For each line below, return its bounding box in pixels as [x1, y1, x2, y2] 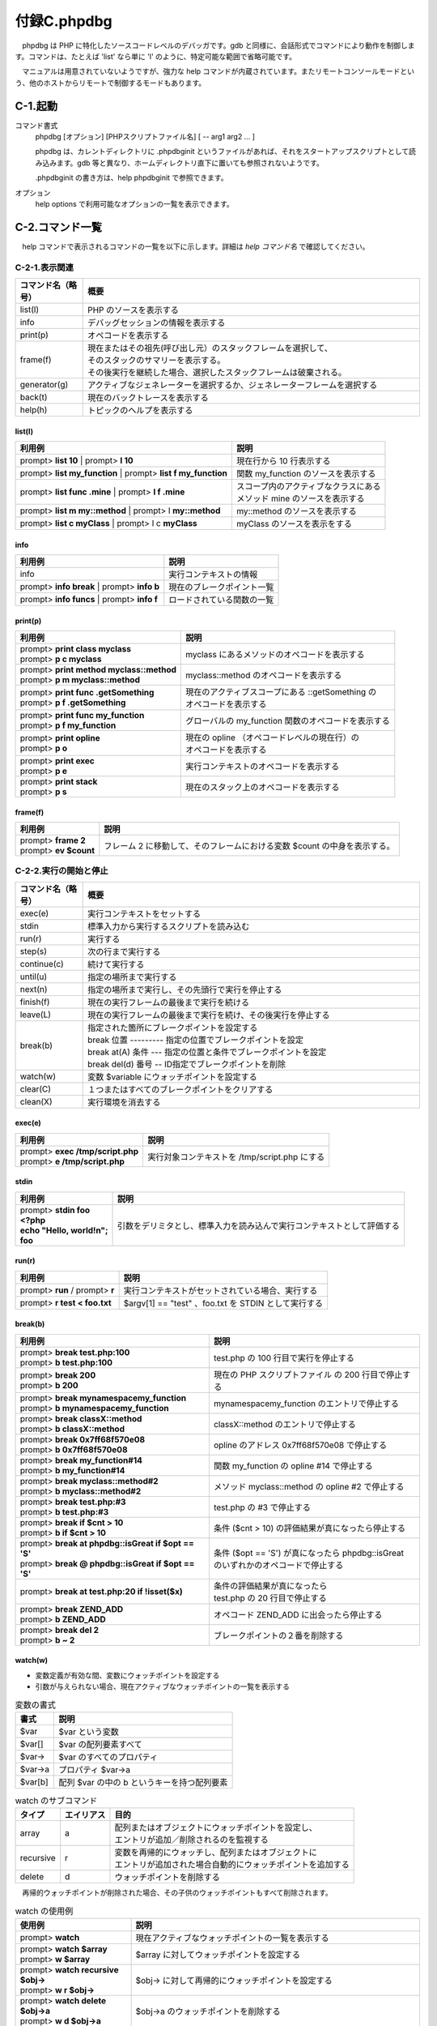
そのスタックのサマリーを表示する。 [87, 355, 226, 366]
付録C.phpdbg [15, 12, 112, 30]
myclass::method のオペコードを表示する [185, 669, 342, 681]
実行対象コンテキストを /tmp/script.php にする [147, 1151, 325, 1162]
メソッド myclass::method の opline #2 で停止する [213, 1481, 405, 1492]
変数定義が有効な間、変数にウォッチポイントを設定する [35, 1670, 220, 1680]
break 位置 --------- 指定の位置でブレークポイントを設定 [87, 1034, 303, 1045]
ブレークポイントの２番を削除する [213, 1630, 344, 1641]
